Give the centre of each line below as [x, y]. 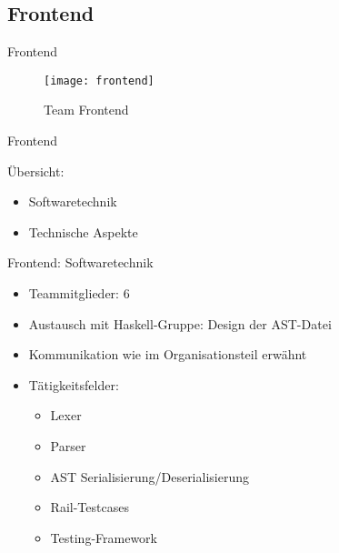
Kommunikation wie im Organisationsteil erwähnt [168, 354]
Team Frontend [86, 110]
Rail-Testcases [90, 507]
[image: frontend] [99, 80]
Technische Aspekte [83, 231]
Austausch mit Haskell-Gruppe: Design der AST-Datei [180, 323]
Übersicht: [36, 171]
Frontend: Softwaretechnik [80, 262]
